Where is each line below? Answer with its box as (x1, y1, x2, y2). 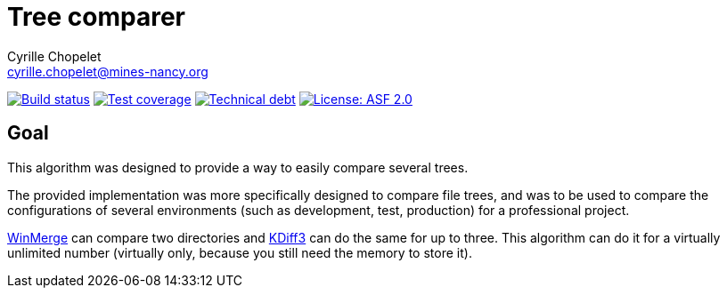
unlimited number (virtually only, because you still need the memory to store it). (7, 244, 472, 260)
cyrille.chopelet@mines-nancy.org (7, 63, 208, 79)
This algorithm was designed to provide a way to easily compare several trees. (7, 159, 469, 175)
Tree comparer (7, 2, 185, 32)
